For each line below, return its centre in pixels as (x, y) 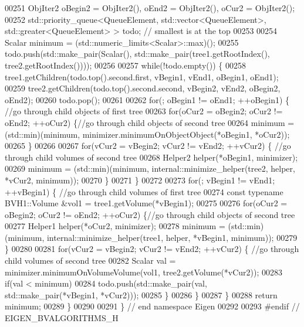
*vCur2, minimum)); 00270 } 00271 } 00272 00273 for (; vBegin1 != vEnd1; (140, 180)
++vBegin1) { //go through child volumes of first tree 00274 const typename (144, 191)
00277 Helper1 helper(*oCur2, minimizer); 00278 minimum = (115, 226)
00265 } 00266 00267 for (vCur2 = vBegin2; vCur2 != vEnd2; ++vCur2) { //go (148, 146)
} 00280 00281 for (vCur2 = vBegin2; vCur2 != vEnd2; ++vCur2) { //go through (152, 249)
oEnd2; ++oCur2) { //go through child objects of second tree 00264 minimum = (150, 122)
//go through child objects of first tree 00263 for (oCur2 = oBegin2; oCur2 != (144, 111)
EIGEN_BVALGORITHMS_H (62, 318)
